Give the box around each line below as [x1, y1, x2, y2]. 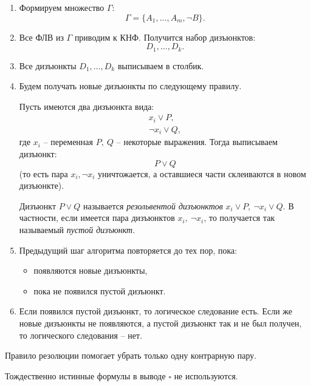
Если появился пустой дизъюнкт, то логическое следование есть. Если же [19, 305, 293, 317]
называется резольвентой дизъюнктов [83, 199, 223, 212]
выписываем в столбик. [117, 59, 204, 72]
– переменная [43, 135, 93, 148]
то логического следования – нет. [19, 328, 143, 341]
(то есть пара [19, 167, 68, 180]
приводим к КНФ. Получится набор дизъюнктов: [74, 30, 256, 43]
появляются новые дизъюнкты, [33, 264, 148, 277]
